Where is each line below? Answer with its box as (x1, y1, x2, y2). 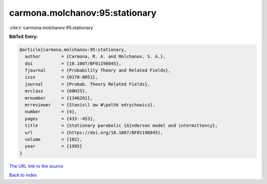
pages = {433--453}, (25, 116, 96, 121)
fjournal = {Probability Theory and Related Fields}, (25, 68, 171, 74)
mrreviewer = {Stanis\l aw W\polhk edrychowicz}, (25, 102, 155, 108)
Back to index (9, 172, 37, 178)
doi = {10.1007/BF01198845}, (25, 61, 122, 66)
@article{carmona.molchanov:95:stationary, (19, 47, 127, 52)
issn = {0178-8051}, (25, 74, 98, 80)
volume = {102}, (25, 137, 83, 142)
